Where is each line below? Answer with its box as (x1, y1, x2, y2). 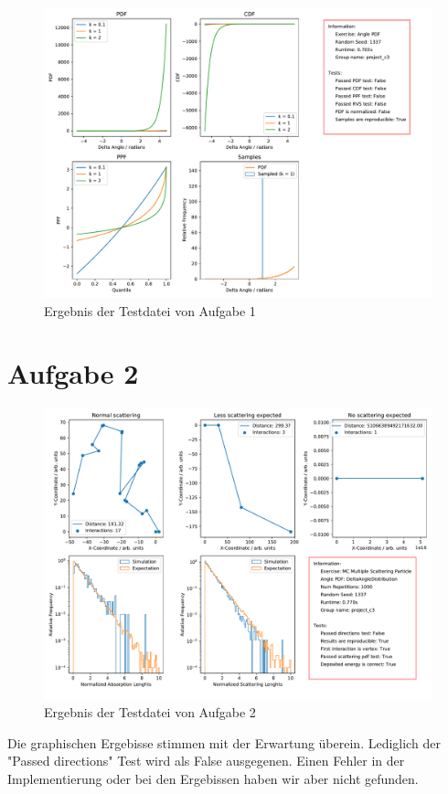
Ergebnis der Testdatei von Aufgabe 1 (44, 301, 256, 320)
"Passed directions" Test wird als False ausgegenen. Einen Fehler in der (7, 751, 405, 770)
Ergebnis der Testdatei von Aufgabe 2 (44, 702, 256, 721)
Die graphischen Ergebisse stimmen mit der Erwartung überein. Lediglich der (7, 733, 441, 752)
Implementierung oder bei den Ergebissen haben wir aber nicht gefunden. (7, 768, 419, 788)
